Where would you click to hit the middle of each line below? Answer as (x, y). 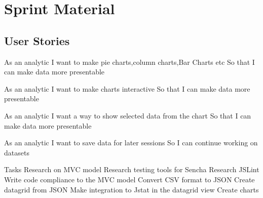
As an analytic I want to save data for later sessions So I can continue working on (131, 143)
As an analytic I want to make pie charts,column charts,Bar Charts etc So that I (129, 62)
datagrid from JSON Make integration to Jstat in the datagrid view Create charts (131, 189)
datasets (17, 152)
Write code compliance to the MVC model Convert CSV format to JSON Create (129, 179)
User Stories (37, 40)
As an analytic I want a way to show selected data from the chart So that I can (128, 115)
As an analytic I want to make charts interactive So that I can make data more (127, 88)
